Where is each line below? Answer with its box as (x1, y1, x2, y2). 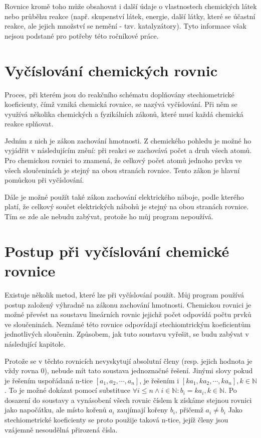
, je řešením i (139, 375, 179, 385)
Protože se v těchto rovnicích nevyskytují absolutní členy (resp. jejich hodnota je (5, 355, 252, 366)
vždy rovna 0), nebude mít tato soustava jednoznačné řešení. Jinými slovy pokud (5, 365, 253, 376)
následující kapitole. (5, 338, 66, 349)
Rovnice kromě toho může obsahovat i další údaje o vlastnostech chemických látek (5, 1, 257, 11)
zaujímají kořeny (117, 404, 168, 415)
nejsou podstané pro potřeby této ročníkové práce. (5, 30, 159, 41)
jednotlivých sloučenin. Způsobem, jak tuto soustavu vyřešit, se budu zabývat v (5, 329, 249, 339)
